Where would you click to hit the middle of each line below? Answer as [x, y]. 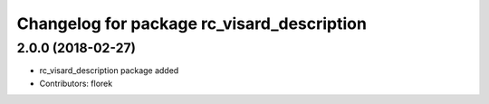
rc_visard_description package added [109, 71]
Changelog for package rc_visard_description [192, 24]
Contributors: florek [76, 83]
